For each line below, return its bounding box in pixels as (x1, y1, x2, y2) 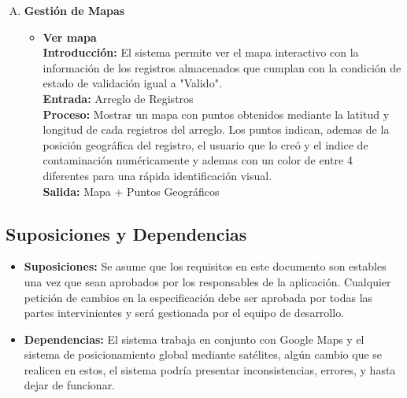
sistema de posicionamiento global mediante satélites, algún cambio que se (24, 346, 383, 363)
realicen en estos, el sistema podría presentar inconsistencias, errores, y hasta (24, 361, 396, 378)
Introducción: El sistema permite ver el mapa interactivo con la (43, 44, 359, 61)
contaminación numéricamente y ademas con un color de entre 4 (43, 152, 353, 168)
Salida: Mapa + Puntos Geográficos (43, 182, 220, 199)
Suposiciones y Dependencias (6, 221, 247, 245)
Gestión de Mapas (24, 2, 125, 18)
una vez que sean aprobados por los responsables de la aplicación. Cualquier (24, 273, 391, 289)
